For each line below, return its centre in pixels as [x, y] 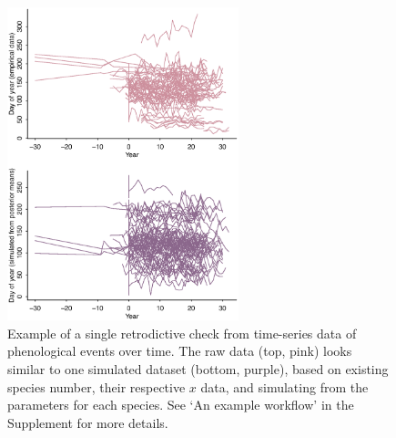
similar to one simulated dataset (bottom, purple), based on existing [198, 368]
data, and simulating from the [284, 386]
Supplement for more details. [88, 422]
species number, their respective [96, 386]
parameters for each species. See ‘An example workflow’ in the [181, 405]
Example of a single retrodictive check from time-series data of [182, 333]
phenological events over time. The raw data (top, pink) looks [180, 351]
